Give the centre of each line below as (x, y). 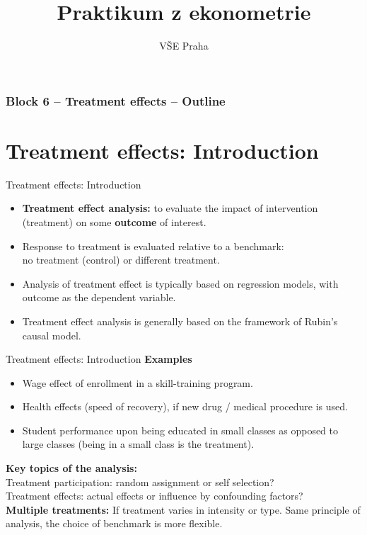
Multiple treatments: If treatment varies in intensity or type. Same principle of (183, 509)
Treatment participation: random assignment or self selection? (140, 481)
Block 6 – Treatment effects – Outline (116, 100)
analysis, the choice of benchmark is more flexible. (114, 523)
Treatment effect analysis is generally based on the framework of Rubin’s (180, 321)
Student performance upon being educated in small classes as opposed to (180, 430)
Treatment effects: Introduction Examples (99, 359)
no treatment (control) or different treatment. (121, 260)
